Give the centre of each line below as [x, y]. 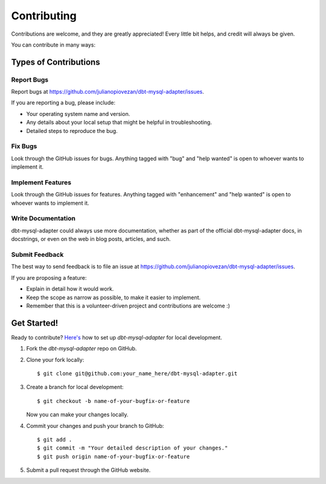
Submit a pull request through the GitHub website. [88, 470]
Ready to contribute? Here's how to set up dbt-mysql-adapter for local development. [117, 337]
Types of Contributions [56, 62]
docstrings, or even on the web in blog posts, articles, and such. [91, 239]
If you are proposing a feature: [49, 277]
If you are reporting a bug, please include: [63, 103]
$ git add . [55, 439]
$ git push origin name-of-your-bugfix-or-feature [113, 457]
